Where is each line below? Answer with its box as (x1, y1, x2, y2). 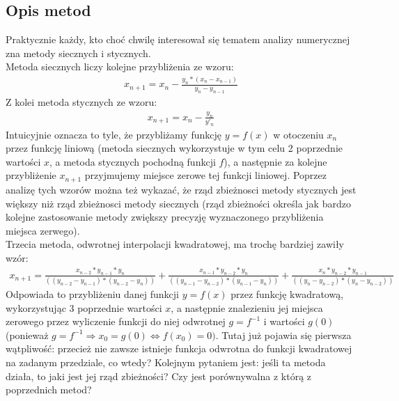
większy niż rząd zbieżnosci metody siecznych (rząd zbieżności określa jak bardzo (6, 196, 351, 210)
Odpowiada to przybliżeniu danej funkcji (6, 287, 179, 301)
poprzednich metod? (6, 382, 92, 397)
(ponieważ (6, 327, 49, 342)
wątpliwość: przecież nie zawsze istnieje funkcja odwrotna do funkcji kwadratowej (6, 341, 352, 356)
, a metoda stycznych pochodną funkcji (49, 154, 216, 168)
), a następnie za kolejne (224, 154, 327, 168)
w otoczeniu (273, 127, 324, 141)
